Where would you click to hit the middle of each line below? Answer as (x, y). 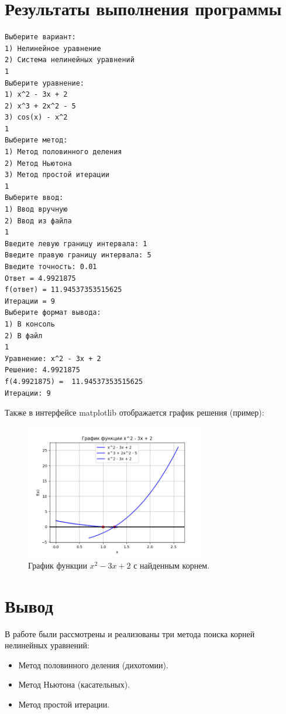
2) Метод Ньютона (38, 163)
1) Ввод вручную (36, 210)
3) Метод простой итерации (57, 175)
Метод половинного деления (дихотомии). (93, 664)
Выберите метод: (36, 140)
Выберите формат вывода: (53, 313)
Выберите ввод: (34, 198)
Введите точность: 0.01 (51, 267)
